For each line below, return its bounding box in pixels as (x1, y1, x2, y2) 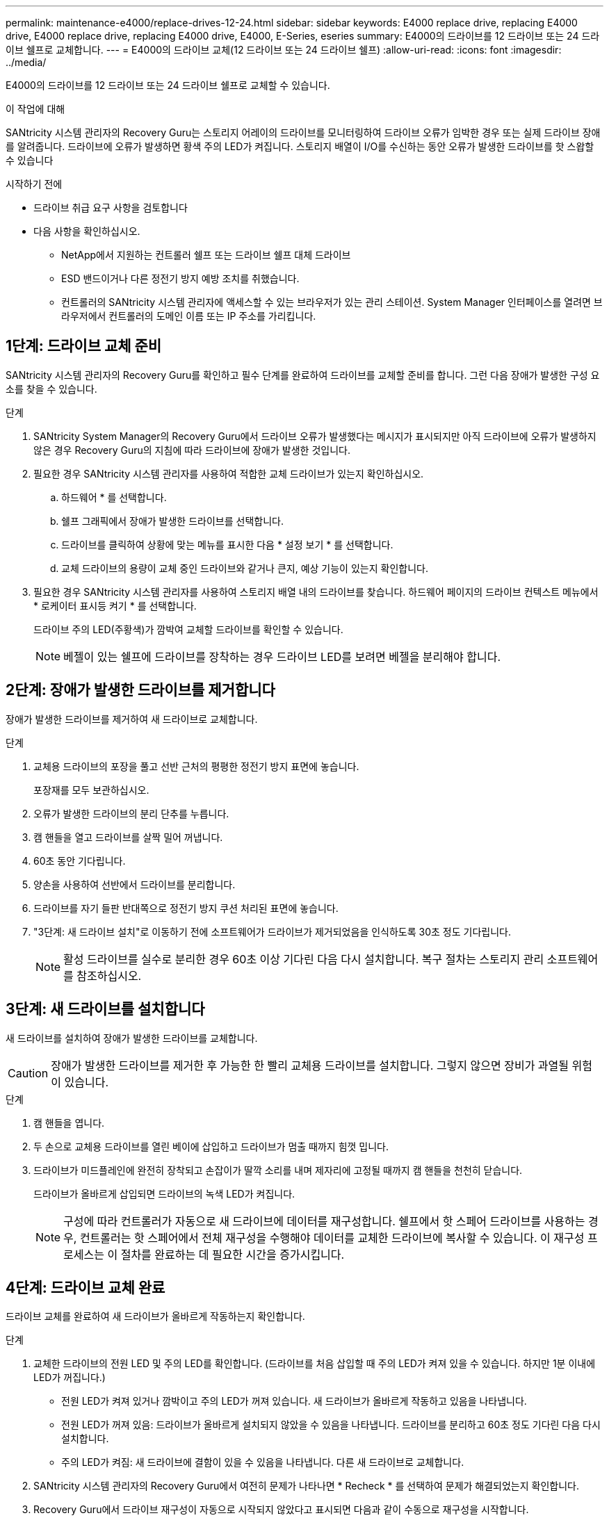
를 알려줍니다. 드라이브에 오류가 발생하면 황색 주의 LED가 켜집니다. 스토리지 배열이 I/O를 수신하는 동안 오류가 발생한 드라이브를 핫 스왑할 (6, 140, 594, 152)
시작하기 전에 (6, 178, 63, 190)
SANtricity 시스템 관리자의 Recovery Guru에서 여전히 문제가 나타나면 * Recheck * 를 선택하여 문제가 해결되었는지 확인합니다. (33, 1480, 580, 1492)
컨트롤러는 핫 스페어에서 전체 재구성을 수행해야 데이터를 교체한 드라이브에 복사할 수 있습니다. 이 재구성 (79, 1230, 585, 1245)
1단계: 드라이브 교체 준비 (6, 337, 162, 355)
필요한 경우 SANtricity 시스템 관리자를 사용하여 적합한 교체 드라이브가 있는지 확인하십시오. (33, 467, 424, 480)
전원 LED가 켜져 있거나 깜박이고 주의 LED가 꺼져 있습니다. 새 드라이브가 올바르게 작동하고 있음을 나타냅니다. (61, 1395, 527, 1407)
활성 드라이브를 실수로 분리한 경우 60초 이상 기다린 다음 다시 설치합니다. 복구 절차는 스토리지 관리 (63, 952, 544, 966)
